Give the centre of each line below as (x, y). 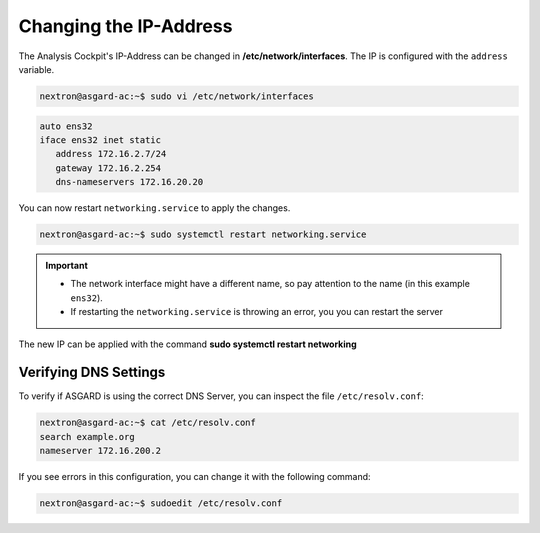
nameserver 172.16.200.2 (100, 451)
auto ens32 (66, 126)
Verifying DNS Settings (92, 372)
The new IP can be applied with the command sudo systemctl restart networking (187, 344)
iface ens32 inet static (100, 139)
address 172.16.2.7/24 (111, 154)
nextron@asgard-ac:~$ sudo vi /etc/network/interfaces (176, 96)
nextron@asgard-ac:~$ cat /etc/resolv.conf (148, 423)
